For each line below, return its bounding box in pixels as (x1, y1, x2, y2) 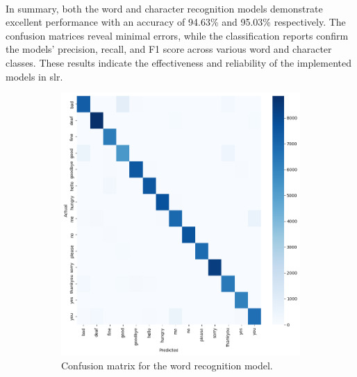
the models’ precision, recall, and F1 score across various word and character (6, 42, 332, 56)
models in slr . (6, 69, 63, 83)
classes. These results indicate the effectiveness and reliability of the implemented (6, 55, 352, 69)
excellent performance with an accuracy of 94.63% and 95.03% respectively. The (6, 15, 346, 29)
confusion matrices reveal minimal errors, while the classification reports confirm (6, 28, 349, 42)
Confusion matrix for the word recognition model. (61, 358, 273, 372)
